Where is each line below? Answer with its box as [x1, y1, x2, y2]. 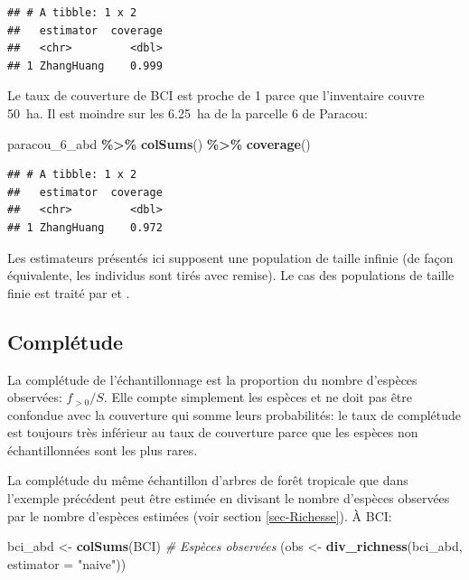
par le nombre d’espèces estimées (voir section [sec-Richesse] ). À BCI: [7, 506, 392, 525]
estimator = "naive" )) [7, 554, 127, 573]
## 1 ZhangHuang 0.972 [7, 220, 163, 234]
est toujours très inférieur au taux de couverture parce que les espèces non [7, 423, 418, 442]
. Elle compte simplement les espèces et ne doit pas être [103, 388, 413, 407]
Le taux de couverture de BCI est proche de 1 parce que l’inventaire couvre [7, 86, 425, 105]
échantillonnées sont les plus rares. [7, 440, 198, 459]
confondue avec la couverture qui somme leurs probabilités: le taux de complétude [7, 405, 462, 424]
